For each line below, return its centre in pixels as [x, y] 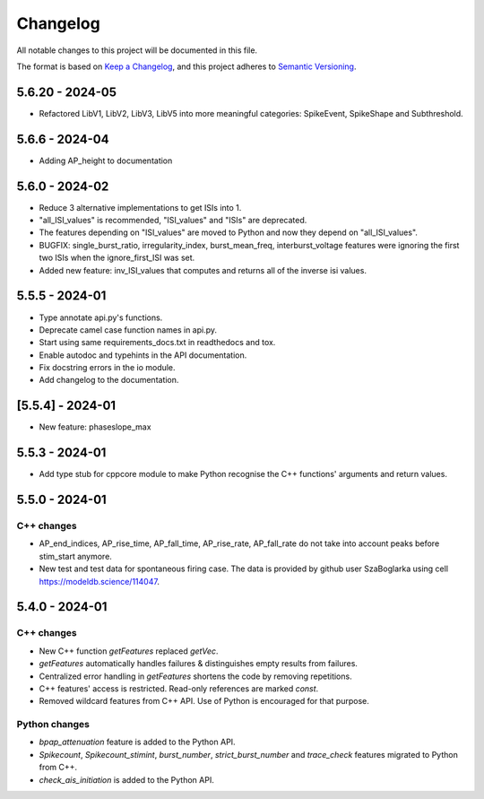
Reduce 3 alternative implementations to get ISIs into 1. [140, 207]
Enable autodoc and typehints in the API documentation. [143, 355]
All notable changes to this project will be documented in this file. [137, 50]
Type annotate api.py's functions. [101, 317]
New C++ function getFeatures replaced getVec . [129, 651]
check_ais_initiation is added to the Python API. [126, 779]
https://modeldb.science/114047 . [99, 581]
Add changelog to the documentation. [109, 380]
